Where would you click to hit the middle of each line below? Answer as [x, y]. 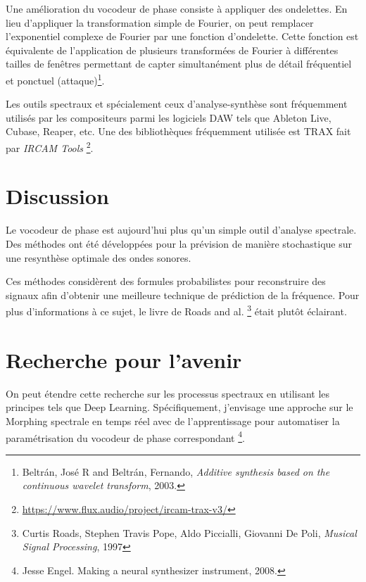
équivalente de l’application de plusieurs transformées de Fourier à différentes [172, 50]
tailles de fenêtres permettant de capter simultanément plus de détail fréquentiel [179, 64]
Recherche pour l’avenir [124, 359]
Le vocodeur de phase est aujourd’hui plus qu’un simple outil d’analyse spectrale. [181, 230]
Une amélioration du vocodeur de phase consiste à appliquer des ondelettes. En [177, 8]
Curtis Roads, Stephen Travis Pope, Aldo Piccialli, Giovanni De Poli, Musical [189, 532]
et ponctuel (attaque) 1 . [55, 79]
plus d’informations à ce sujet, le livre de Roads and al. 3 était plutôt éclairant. [176, 310]
